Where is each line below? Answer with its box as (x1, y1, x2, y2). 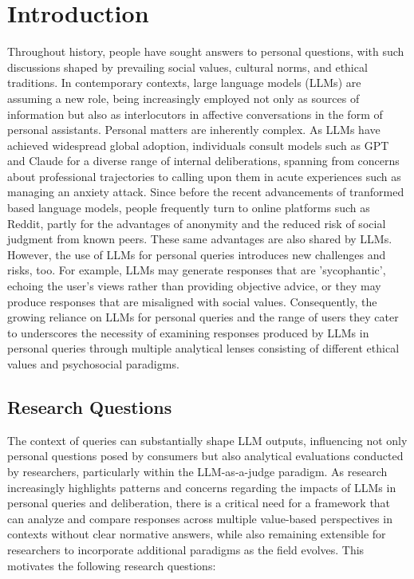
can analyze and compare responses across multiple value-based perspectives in (7, 510, 392, 526)
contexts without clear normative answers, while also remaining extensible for (7, 526, 386, 542)
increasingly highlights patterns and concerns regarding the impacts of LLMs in (7, 479, 396, 495)
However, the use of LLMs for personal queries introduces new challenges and (7, 246, 386, 262)
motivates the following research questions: (7, 557, 216, 573)
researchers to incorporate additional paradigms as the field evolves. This (7, 541, 365, 557)
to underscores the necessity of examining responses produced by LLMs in (7, 324, 369, 341)
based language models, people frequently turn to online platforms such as (7, 199, 370, 216)
